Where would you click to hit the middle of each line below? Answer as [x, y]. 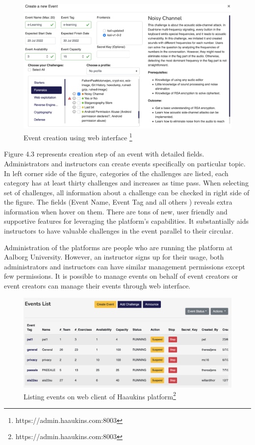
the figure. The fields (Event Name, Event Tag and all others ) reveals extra [118, 202]
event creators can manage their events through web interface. [97, 286]
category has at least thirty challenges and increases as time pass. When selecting [126, 183]
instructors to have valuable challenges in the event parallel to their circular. [119, 231]
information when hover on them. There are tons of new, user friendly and [116, 211]
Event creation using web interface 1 [78, 137]
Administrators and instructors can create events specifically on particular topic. [125, 163]
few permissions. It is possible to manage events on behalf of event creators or [121, 276]
